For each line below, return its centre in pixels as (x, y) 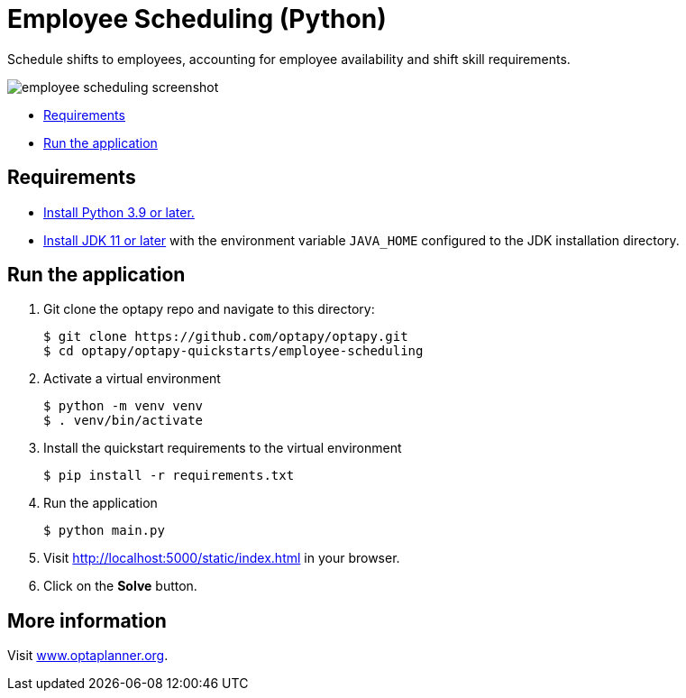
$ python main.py (104, 531)
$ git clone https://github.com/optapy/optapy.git (226, 337)
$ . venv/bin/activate (123, 421)
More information (87, 620)
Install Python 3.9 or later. (119, 212)
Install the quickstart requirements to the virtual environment (223, 448)
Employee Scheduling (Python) (197, 19)
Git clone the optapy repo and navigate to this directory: (209, 309)
